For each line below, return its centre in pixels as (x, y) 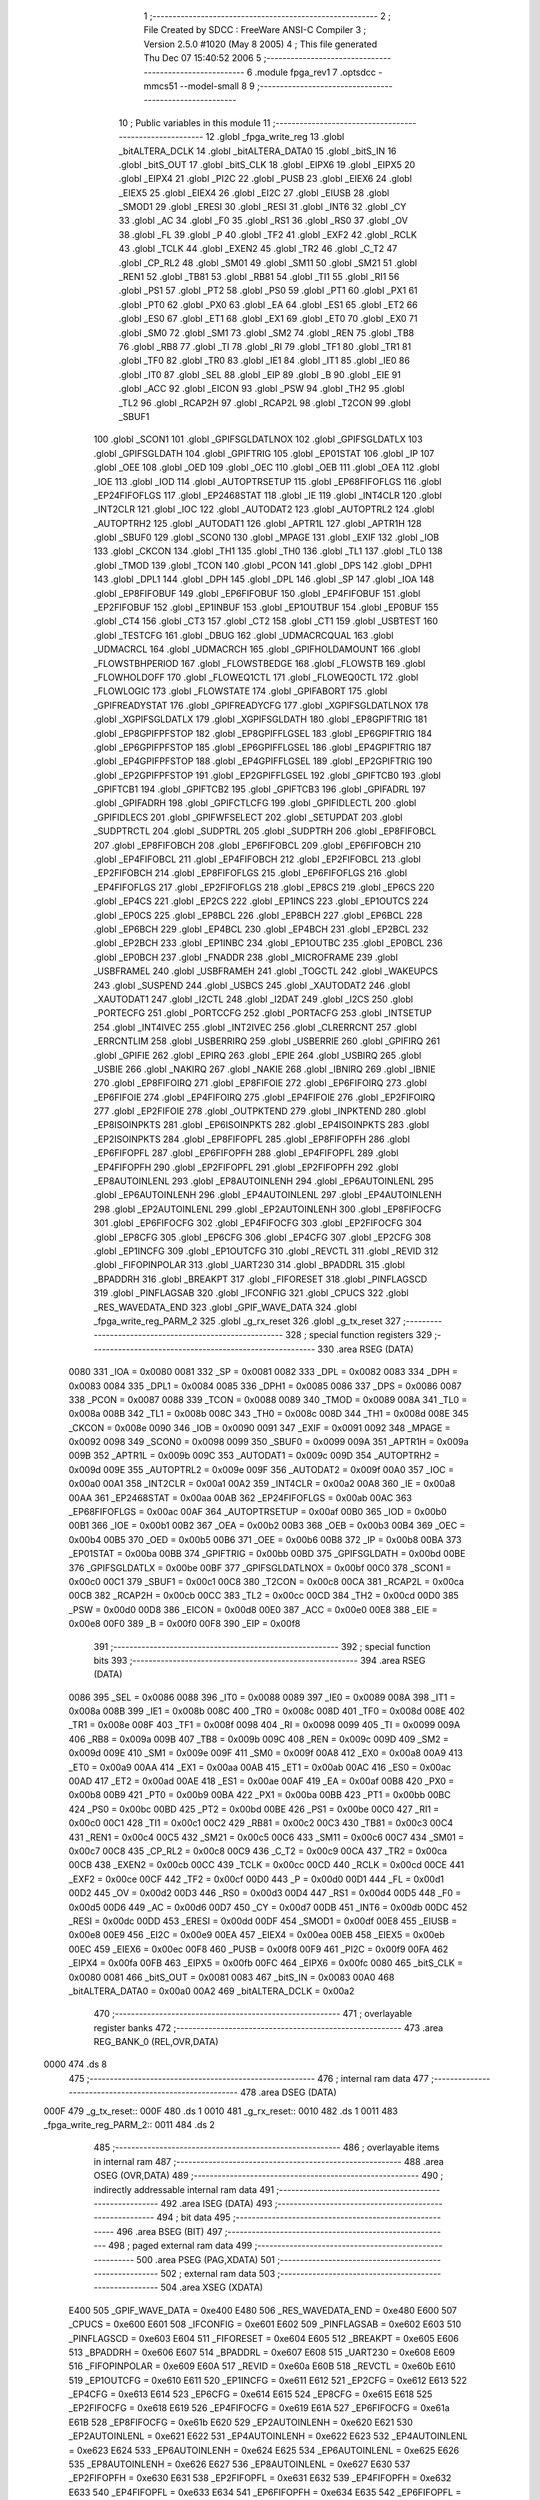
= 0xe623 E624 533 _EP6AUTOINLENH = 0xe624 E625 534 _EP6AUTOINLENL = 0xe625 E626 (264, 2450)
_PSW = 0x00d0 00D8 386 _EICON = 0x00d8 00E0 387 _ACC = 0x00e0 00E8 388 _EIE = (253, 1609)
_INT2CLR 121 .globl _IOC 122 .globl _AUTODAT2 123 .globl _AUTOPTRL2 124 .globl (264, 509)
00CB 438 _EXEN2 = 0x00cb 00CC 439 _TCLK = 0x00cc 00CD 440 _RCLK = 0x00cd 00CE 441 (266, 1865)
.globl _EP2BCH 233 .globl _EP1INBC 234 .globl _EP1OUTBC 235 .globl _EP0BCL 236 (268, 943)
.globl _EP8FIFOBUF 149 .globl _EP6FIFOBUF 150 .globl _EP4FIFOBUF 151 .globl (257, 593)
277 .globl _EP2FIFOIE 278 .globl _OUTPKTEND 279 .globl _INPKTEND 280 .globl (260, 1111)
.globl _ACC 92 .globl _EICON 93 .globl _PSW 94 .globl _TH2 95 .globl (261, 389)
